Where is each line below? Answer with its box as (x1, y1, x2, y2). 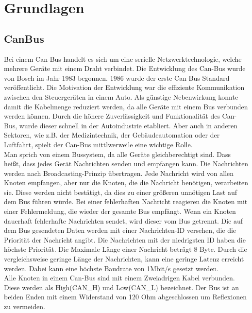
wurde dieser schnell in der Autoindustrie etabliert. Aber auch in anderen (19, 120, 238, 130)
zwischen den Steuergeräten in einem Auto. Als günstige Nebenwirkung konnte (4, 91, 238, 102)
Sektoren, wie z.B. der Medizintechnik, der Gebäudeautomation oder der (4, 130, 220, 140)
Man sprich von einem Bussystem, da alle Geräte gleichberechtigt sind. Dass (4, 149, 231, 159)
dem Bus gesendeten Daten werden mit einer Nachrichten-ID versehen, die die (4, 225, 236, 235)
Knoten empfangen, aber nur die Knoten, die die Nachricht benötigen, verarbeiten (4, 177, 249, 188)
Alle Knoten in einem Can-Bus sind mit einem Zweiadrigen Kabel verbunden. (4, 273, 235, 283)
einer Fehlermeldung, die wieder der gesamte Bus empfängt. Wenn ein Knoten (4, 206, 236, 216)
